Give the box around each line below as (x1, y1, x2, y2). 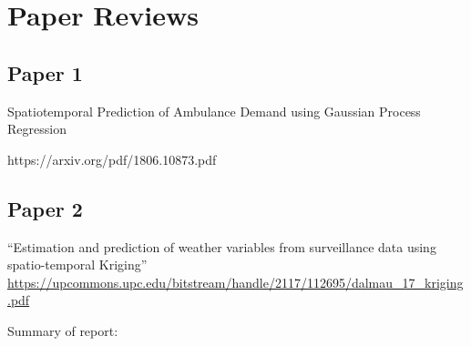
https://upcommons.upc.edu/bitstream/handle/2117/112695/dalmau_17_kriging (7, 272, 464, 291)
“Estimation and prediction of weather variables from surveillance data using (7, 237, 436, 256)
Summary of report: (7, 321, 118, 340)
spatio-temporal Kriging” (7, 255, 148, 274)
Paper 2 (7, 194, 83, 222)
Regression (7, 119, 67, 138)
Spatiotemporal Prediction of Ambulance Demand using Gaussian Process (7, 101, 421, 120)
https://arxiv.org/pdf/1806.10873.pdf (7, 149, 217, 168)
